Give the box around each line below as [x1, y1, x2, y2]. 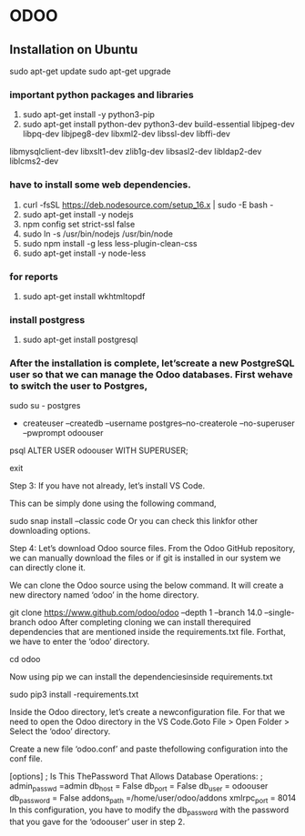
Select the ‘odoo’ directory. [9, 726, 111, 737]
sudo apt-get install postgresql [22, 334, 138, 346]
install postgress [9, 313, 86, 326]
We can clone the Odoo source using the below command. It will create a [9, 579, 284, 591]
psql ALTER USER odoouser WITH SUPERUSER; [9, 445, 188, 456]
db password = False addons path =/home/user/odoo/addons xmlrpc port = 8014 [9, 792, 297, 806]
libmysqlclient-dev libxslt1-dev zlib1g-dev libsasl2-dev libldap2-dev [9, 146, 262, 157]
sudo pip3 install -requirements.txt [9, 689, 139, 700]
